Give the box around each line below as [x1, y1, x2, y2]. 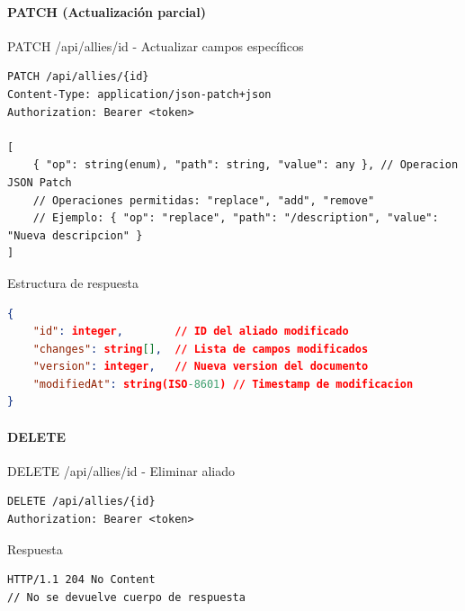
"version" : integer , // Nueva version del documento [32, 360, 369, 373]
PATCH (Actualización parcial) [7, 2, 206, 21]
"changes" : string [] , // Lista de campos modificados [32, 342, 369, 355]
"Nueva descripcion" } [7, 229, 143, 242]
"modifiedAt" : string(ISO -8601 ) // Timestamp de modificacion [32, 377, 414, 391]
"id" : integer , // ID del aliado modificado [32, 325, 349, 338]
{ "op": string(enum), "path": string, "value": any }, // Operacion [32, 158, 459, 172]
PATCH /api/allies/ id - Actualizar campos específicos [7, 36, 304, 55]
